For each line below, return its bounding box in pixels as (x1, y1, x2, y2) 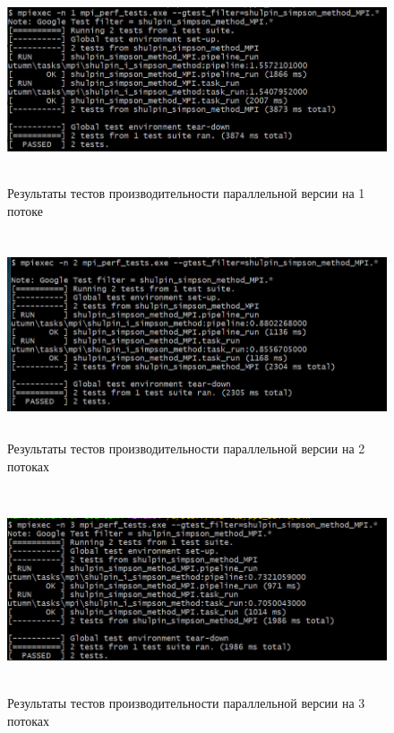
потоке (7, 201, 43, 220)
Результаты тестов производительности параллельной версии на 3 (7, 694, 365, 712)
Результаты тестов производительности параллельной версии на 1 (7, 184, 365, 203)
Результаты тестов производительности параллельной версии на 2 (7, 438, 365, 457)
